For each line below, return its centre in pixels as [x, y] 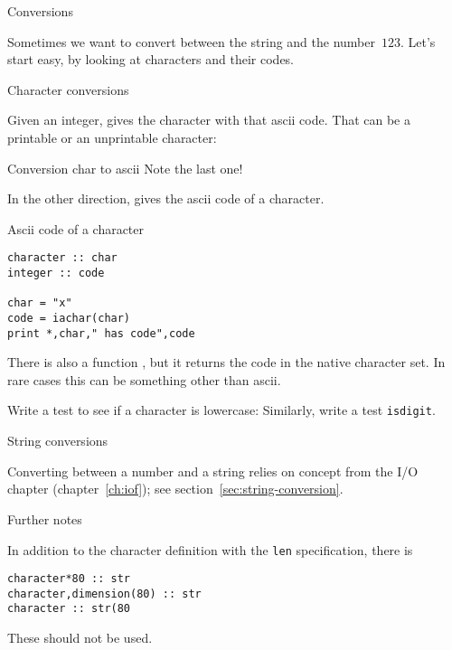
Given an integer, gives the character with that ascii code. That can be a [209, 120]
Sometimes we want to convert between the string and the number [191, 41]
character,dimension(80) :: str [104, 593]
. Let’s [418, 41]
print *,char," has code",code [101, 333]
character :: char [62, 258]
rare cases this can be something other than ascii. [144, 379]
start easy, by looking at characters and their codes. [151, 59]
